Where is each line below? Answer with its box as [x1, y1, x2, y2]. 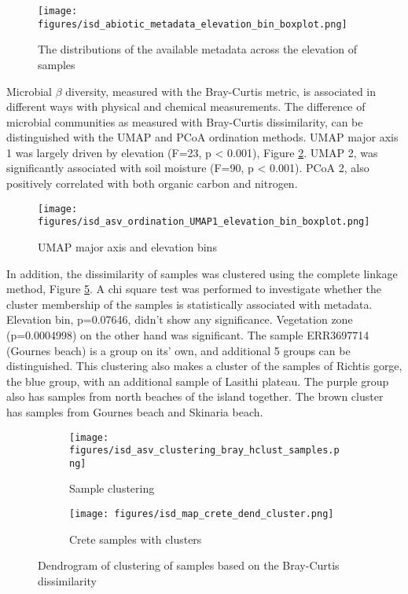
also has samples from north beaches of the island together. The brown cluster [6, 388, 384, 405]
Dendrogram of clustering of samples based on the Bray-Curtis [38, 557, 340, 574]
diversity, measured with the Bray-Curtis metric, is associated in [65, 82, 377, 99]
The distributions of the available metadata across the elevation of [38, 41, 357, 57]
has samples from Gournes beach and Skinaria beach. [6, 403, 263, 420]
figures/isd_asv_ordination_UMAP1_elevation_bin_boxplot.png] [38, 216, 370, 228]
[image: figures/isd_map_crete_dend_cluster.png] [69, 508, 334, 520]
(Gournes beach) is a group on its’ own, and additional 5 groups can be [6, 342, 351, 358]
